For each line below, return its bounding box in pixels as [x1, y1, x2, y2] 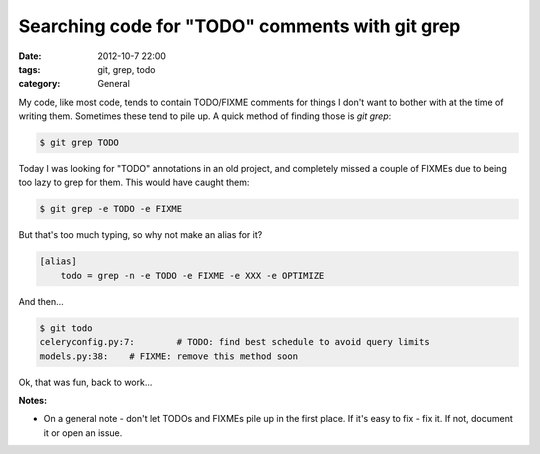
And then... [18, 295, 64, 307]
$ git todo [39, 322, 93, 334]
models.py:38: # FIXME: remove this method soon [39, 350, 299, 362]
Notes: [18, 394, 48, 406]
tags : [18, 63, 41, 75]
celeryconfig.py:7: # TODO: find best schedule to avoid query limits [39, 336, 430, 348]
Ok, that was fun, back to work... [18, 376, 153, 388]
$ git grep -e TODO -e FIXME [39, 203, 183, 215]
